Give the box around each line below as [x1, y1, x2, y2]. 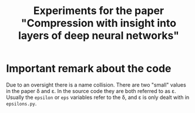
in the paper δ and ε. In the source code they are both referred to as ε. [6, 87, 176, 94]
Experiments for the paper [33, 4, 164, 18]
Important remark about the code [6, 62, 172, 76]
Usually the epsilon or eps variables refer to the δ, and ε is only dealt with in [6, 94, 190, 101]
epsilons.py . [6, 100, 37, 107]
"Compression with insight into [21, 16, 177, 30]
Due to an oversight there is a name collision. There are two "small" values [6, 81, 186, 88]
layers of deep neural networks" [18, 29, 179, 42]
